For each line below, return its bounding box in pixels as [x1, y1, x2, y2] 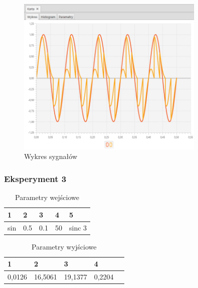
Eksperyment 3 [4, 172, 67, 184]
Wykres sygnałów [24, 151, 78, 161]
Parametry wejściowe [15, 192, 79, 202]
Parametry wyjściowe [32, 241, 97, 251]
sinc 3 [69, 222, 87, 232]
